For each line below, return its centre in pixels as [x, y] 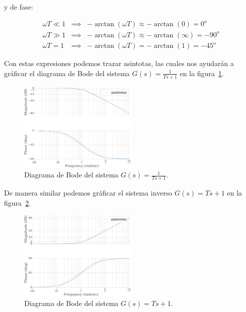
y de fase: [19, 7]
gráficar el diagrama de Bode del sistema [67, 73]
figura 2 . [17, 202]
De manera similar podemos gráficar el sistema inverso [88, 193]
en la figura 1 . [202, 73]
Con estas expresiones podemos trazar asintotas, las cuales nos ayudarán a [119, 63]
